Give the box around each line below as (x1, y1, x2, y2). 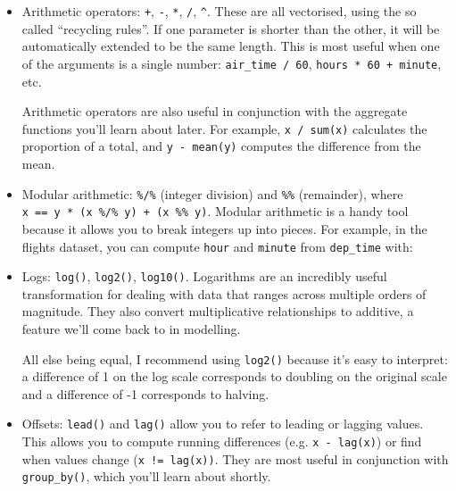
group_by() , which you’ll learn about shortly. (21, 467, 271, 486)
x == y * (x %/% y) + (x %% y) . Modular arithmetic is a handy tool (21, 202, 409, 221)
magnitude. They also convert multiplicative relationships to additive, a (21, 302, 414, 320)
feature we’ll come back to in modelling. (21, 320, 241, 337)
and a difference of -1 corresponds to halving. (21, 384, 269, 403)
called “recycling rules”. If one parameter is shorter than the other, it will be (21, 19, 440, 37)
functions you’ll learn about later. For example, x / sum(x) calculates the (21, 119, 427, 137)
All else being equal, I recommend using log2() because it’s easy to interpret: (21, 349, 448, 368)
